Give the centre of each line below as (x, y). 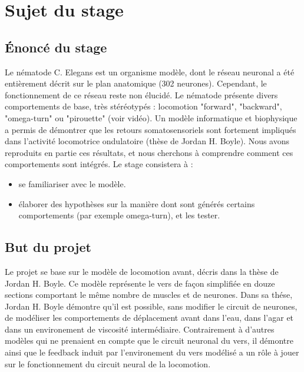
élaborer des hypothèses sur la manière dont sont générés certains (137, 203)
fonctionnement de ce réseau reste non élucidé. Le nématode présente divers (141, 94)
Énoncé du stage (56, 47)
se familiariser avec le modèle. (72, 183)
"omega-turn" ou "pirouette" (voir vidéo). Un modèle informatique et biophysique (151, 117)
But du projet (48, 247)
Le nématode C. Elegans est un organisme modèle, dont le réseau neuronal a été (150, 72)
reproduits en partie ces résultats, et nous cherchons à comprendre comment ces (149, 152)
